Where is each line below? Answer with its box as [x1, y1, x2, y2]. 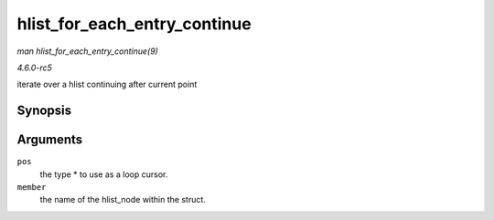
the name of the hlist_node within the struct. [39, 194, 206, 205]
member [16, 183, 47, 193]
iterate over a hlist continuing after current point [16, 79, 198, 90]
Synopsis [16, 103, 72, 119]
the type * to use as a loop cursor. [39, 169, 168, 180]
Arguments [16, 132, 83, 148]
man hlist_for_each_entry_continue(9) [16, 46, 159, 57]
